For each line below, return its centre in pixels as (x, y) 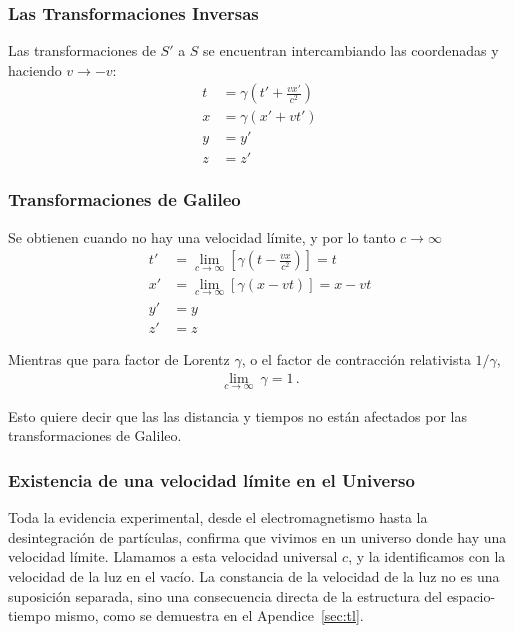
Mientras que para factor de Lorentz (119, 358)
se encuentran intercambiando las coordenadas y (351, 50)
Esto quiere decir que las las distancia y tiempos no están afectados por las (238, 415)
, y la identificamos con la (427, 556)
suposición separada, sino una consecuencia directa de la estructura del (225, 595)
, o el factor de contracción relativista (356, 358)
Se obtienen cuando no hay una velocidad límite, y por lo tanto (202, 236)
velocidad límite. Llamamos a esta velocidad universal (173, 556)
